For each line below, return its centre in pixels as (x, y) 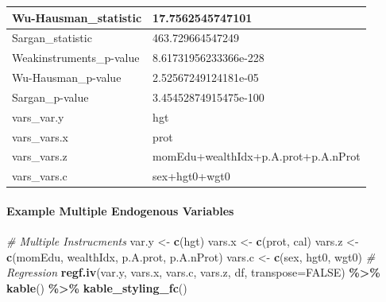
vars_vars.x (41, 136)
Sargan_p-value (50, 97)
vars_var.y (38, 116)
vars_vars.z (40, 156)
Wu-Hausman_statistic (77, 17)
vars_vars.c (40, 176)
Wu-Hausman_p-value (67, 77)
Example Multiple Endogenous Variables (120, 210)
